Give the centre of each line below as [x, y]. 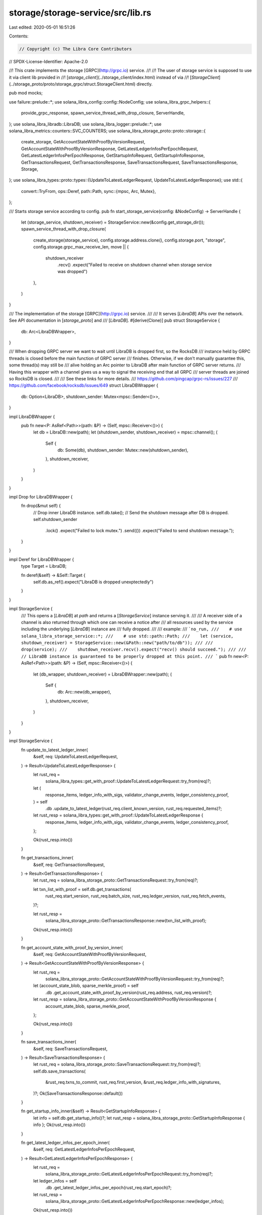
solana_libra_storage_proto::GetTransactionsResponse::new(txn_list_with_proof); [126, 920]
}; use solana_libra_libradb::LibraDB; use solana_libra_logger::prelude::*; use [85, 124]
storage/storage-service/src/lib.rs [80, 13]
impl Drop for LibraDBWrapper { [41, 497]
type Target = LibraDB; [44, 566]
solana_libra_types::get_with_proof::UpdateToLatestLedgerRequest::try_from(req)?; [128, 781]
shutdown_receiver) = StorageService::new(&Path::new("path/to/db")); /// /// [117, 643]
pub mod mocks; [26, 93]
